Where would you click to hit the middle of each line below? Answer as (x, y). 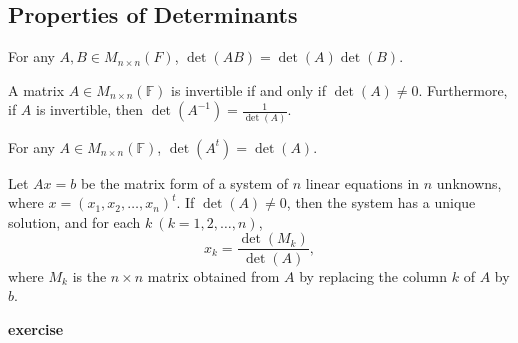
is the (89, 275)
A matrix (36, 89)
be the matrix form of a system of (184, 182)
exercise (36, 328)
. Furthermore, (463, 89)
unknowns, (469, 182)
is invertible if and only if (249, 89)
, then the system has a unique (381, 202)
